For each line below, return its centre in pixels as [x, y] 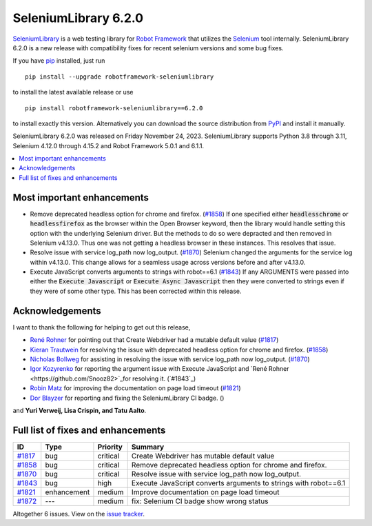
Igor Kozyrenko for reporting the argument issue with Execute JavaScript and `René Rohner [159, 369]
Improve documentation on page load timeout [205, 492]
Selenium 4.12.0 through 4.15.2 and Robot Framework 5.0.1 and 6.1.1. [108, 145]
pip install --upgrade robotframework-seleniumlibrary [120, 77]
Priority [110, 447]
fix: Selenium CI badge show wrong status [200, 501]
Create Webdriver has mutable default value [203, 456]
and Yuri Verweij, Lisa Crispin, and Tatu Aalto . [80, 410]
